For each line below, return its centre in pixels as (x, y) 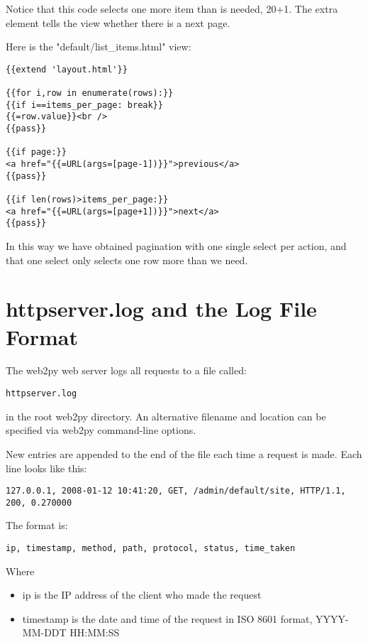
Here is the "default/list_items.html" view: (99, 47)
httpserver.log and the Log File (161, 309)
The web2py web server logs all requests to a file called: (126, 370)
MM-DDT (44, 632)
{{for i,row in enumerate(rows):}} (90, 93)
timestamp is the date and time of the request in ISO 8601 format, (167, 618)
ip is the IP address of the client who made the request (142, 595)
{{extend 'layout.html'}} (67, 69)
